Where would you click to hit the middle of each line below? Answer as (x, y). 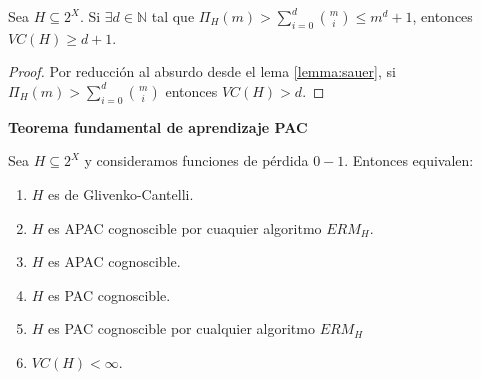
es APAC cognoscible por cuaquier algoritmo (185, 227)
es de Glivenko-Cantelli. (121, 193)
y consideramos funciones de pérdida (196, 160)
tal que (173, 16)
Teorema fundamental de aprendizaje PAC (158, 126)
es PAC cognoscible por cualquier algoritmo (181, 328)
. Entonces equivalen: (409, 160)
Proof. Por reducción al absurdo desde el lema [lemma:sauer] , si (202, 71)
